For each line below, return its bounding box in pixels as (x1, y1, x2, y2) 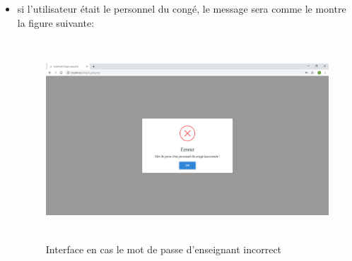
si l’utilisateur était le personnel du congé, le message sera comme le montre (17, 1, 346, 16)
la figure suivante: (17, 15, 95, 30)
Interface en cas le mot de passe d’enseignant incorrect (45, 242, 282, 257)
